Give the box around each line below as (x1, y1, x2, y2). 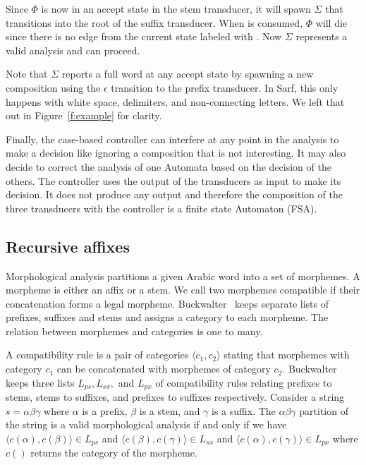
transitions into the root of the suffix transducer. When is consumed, (6, 15, 303, 30)
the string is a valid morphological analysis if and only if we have (6, 417, 287, 432)
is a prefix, (82, 403, 128, 418)
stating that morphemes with (224, 347, 350, 362)
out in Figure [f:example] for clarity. (6, 108, 162, 123)
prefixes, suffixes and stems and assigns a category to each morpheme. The (6, 310, 329, 325)
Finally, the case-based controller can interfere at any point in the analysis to (6, 131, 339, 146)
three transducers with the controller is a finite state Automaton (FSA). (6, 200, 317, 215)
